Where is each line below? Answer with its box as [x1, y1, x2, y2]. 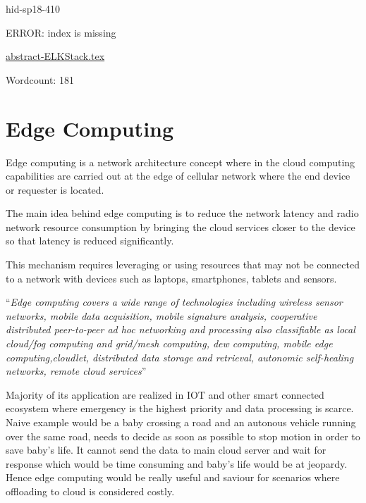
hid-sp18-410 [6, 1, 61, 15]
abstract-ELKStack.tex [6, 49, 105, 63]
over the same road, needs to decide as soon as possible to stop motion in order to [6, 428, 360, 443]
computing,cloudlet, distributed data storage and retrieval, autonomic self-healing [6, 349, 354, 364]
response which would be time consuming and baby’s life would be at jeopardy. [6, 456, 348, 471]
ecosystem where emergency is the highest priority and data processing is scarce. [6, 401, 354, 416]
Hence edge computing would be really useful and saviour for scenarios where [6, 470, 340, 485]
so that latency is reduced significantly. [6, 233, 174, 248]
